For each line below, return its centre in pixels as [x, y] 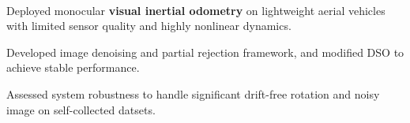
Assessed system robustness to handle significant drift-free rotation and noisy [193, 93]
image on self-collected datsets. [81, 109]
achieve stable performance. [73, 67]
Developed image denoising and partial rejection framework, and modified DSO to [205, 52]
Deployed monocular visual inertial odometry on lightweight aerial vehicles [196, 10]
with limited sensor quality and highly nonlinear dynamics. [149, 26]
